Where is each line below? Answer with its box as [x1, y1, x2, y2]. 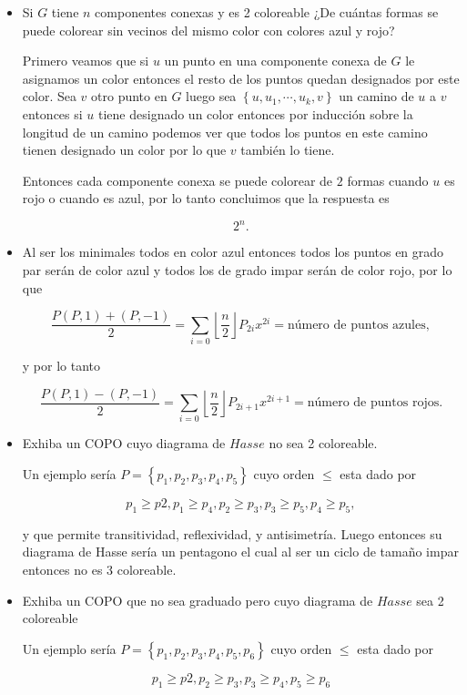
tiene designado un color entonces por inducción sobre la [98, 104, 413, 123]
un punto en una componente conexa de [164, 51, 387, 70]
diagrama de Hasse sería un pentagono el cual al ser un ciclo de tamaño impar [22, 542, 459, 561]
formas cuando [347, 170, 429, 189]
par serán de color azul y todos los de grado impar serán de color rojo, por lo [22, 261, 452, 280]
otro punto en [91, 87, 168, 106]
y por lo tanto [22, 356, 101, 375]
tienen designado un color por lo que [22, 140, 227, 159]
